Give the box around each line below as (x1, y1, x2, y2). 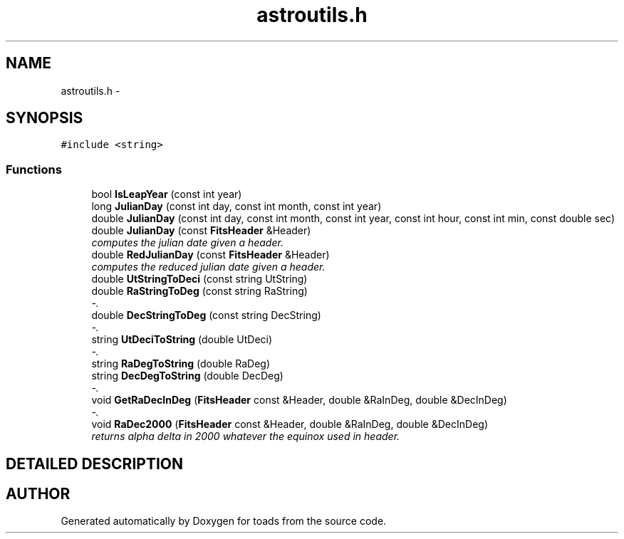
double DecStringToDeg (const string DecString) (91, 309, 321, 322)
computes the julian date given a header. (91, 236, 284, 249)
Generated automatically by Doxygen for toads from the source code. (61, 515, 387, 528)
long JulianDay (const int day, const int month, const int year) (91, 200, 382, 213)
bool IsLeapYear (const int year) (91, 188, 242, 201)
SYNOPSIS (6, 109, 83, 127)
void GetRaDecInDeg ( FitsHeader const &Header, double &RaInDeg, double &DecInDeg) (91, 394, 507, 407)
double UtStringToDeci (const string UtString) (91, 273, 308, 286)
